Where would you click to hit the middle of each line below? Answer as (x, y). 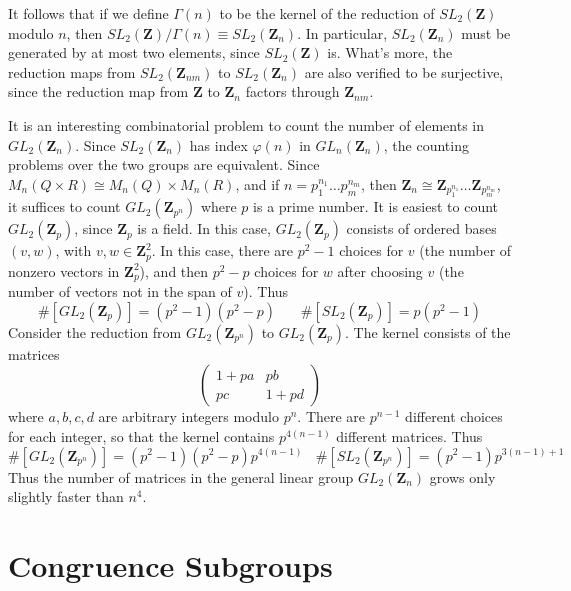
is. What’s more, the (390, 52)
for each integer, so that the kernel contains (141, 435)
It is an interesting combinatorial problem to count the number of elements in (246, 124)
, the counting (426, 144)
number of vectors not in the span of (120, 291)
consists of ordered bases (421, 228)
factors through (292, 91)
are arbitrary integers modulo (188, 416)
